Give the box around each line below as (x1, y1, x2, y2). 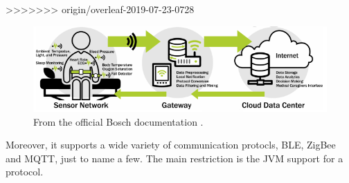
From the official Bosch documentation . (33, 114, 204, 128)
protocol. (6, 164, 44, 179)
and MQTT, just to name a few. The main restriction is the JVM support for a (6, 151, 343, 165)
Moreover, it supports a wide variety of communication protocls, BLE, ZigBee (6, 137, 336, 152)
